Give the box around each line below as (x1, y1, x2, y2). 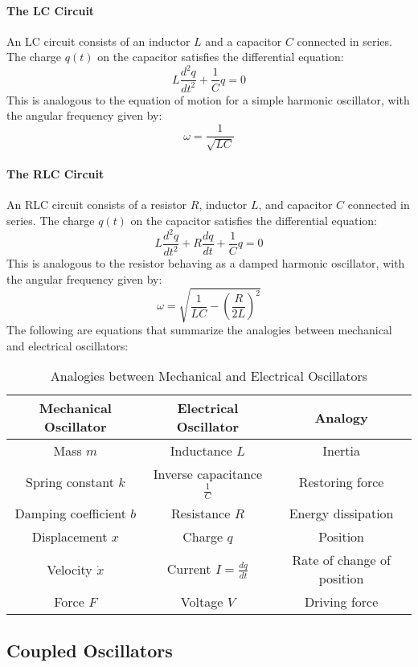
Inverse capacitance (153, 464, 263, 484)
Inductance (170, 441, 232, 460)
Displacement (31, 527, 108, 546)
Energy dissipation (289, 504, 394, 523)
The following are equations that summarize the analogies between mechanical (6, 321, 392, 338)
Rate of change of (292, 550, 391, 570)
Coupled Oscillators (6, 637, 173, 662)
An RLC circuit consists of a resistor (6, 196, 187, 213)
